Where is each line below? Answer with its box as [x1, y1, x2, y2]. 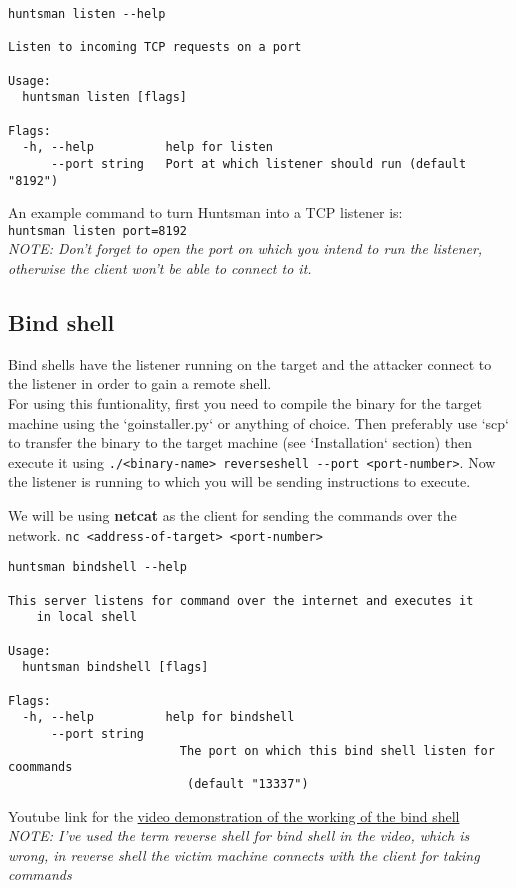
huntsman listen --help [8, 7, 166, 21]
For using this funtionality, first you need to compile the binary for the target [8, 393, 482, 414]
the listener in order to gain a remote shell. [8, 373, 272, 394]
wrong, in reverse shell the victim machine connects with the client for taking [8, 844, 480, 865]
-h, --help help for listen [22, 140, 273, 155]
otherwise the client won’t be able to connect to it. [8, 258, 312, 279]
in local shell [36, 610, 137, 625]
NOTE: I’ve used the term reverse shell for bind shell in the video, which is [8, 825, 470, 846]
